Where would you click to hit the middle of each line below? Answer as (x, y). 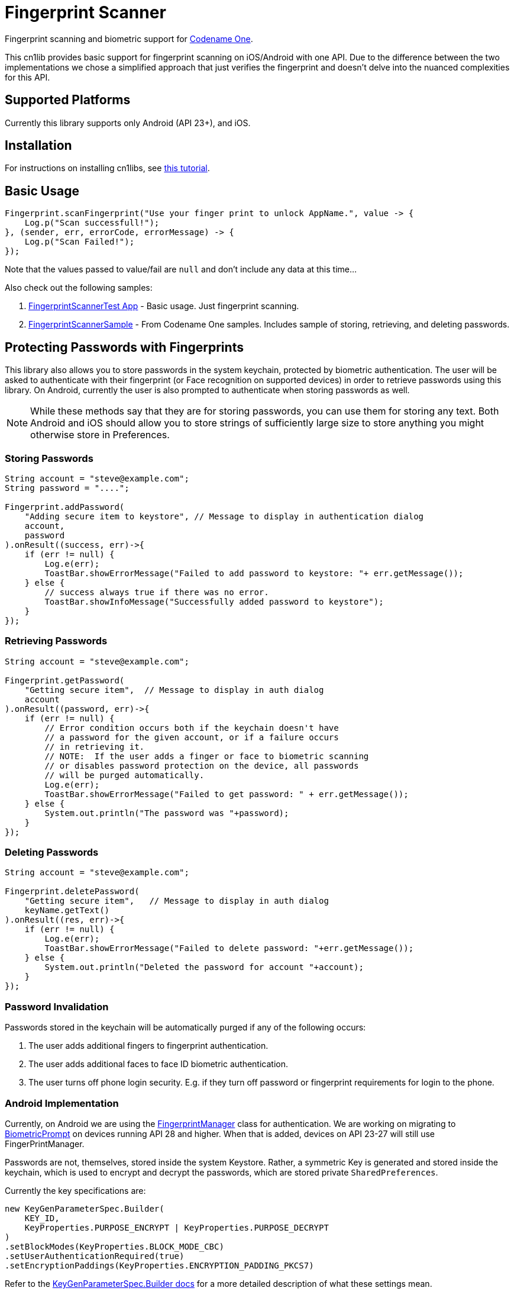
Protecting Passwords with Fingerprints (124, 347)
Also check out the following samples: (79, 288)
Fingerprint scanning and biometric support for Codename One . (129, 38)
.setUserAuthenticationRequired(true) (95, 1256)
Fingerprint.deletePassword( (72, 892)
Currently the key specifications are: (75, 1190)
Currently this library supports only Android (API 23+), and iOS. (128, 123)
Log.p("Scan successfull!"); (92, 223)
